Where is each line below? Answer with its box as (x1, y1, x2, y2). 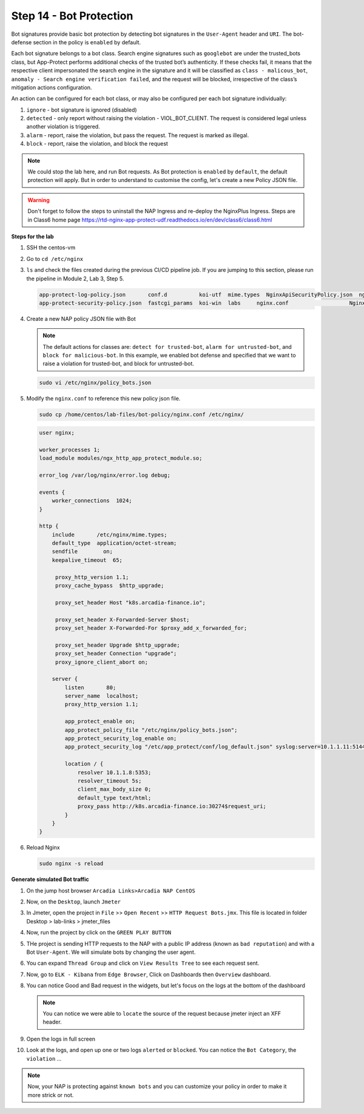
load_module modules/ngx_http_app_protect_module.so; (39, 455, 203, 462)
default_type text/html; (77, 794, 152, 801)
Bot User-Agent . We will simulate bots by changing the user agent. (26, 948, 196, 956)
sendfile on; (52, 548, 113, 555)
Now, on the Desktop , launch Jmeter (26, 898, 121, 905)
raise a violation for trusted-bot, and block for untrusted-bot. (42, 360, 194, 367)
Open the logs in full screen (26, 1035, 96, 1042)
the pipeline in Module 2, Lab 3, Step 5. (26, 275, 124, 282)
